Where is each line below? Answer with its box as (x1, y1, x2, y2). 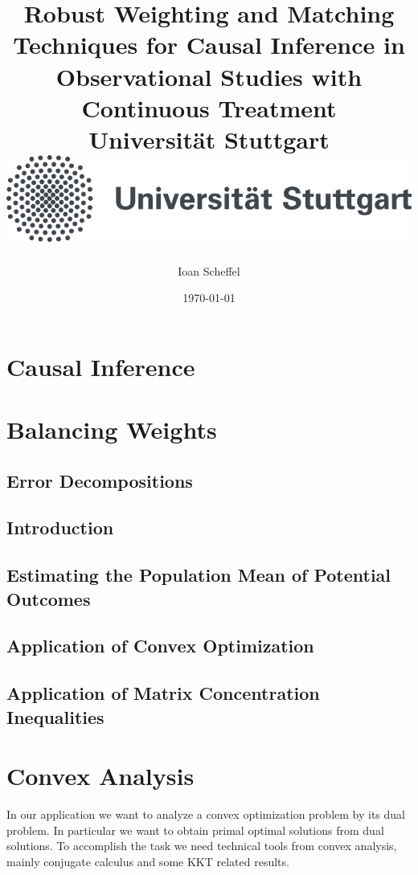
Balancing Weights (6, 413, 217, 446)
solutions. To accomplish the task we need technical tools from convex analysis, (6, 837, 397, 854)
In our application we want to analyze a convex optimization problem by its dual (6, 806, 405, 823)
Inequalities (6, 704, 104, 729)
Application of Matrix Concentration (6, 681, 320, 705)
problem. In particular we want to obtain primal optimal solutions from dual (6, 821, 384, 838)
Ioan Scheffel (178, 262, 240, 279)
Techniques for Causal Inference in (13, 28, 405, 61)
